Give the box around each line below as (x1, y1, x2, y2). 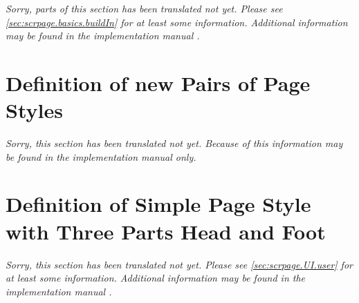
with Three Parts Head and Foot (6, 217, 326, 245)
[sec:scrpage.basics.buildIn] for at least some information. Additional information (6, 14, 348, 29)
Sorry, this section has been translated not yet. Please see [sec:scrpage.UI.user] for (6, 257, 353, 271)
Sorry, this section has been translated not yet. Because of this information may (6, 136, 343, 150)
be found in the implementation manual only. (6, 149, 196, 164)
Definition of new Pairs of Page (6, 68, 311, 97)
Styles (6, 96, 63, 124)
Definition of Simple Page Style (6, 190, 311, 218)
